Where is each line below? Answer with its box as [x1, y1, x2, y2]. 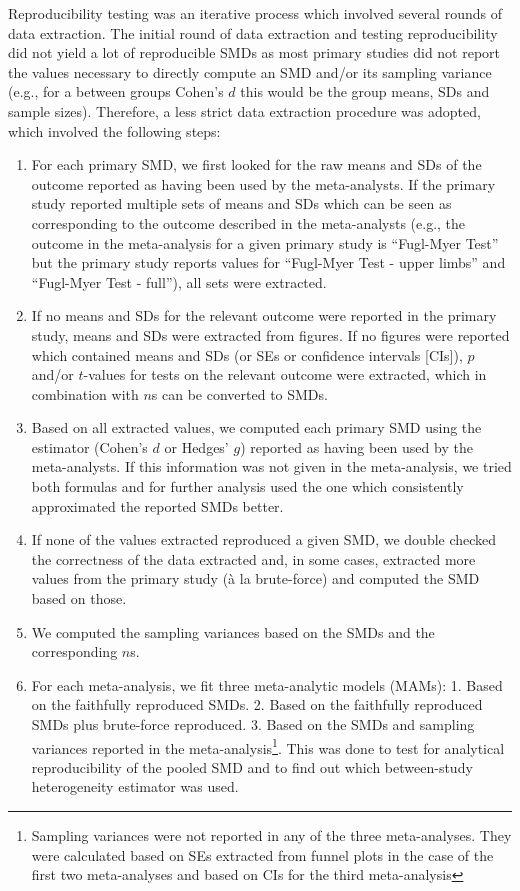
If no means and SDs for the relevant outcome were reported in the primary [31, 305, 497, 326]
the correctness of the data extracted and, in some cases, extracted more [31, 548, 476, 569]
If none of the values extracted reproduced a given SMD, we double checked [31, 529, 497, 550]
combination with [31, 383, 139, 404]
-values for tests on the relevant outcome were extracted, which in [83, 364, 487, 385]
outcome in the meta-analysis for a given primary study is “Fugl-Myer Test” [31, 232, 499, 253]
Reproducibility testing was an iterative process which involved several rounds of [8, 3, 502, 23]
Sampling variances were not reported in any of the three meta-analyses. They [31, 825, 512, 846]
